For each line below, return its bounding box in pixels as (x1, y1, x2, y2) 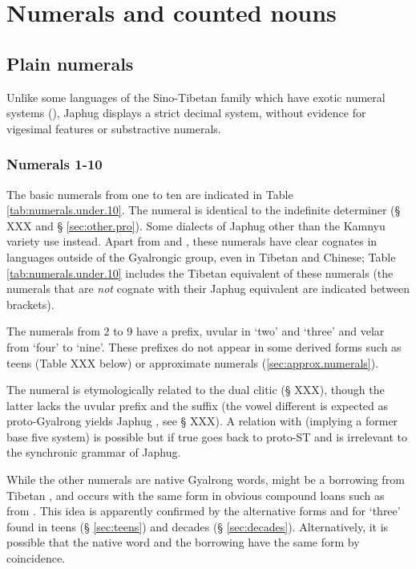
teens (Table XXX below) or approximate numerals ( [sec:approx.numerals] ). (6, 354, 379, 371)
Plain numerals (6, 51, 134, 75)
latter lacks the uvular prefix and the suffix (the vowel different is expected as (6, 396, 389, 413)
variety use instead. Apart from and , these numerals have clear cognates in (6, 233, 378, 250)
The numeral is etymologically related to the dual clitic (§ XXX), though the (6, 381, 385, 398)
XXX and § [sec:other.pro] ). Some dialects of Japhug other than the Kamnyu (6, 217, 386, 234)
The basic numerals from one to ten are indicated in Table (6, 185, 293, 202)
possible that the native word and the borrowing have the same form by (6, 534, 360, 551)
